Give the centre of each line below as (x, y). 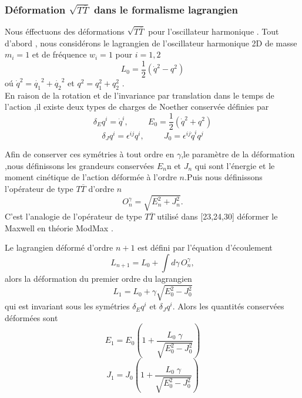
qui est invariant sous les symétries (67, 306)
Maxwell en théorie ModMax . (59, 227)
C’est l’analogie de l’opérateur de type (73, 216)
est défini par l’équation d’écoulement (205, 247)
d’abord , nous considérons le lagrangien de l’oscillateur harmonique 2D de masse (151, 43)
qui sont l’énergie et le (235, 165)
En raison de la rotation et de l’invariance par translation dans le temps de (140, 95)
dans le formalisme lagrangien (166, 9)
